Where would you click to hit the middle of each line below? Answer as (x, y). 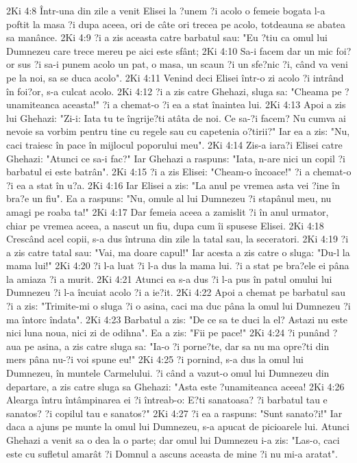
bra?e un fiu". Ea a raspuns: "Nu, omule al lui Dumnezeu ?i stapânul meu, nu (169, 198)
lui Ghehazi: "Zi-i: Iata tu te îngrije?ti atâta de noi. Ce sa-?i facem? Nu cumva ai (176, 117)
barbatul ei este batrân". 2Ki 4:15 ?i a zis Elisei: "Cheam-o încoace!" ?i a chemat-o (179, 172)
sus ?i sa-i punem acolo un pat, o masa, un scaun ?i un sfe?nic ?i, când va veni (183, 64)
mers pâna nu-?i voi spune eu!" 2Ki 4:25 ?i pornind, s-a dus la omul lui (155, 359)
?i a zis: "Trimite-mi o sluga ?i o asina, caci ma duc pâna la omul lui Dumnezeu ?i (178, 306)
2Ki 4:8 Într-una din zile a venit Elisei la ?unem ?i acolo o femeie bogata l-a (166, 10)
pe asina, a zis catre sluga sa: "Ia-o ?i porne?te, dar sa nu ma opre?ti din (177, 346)
